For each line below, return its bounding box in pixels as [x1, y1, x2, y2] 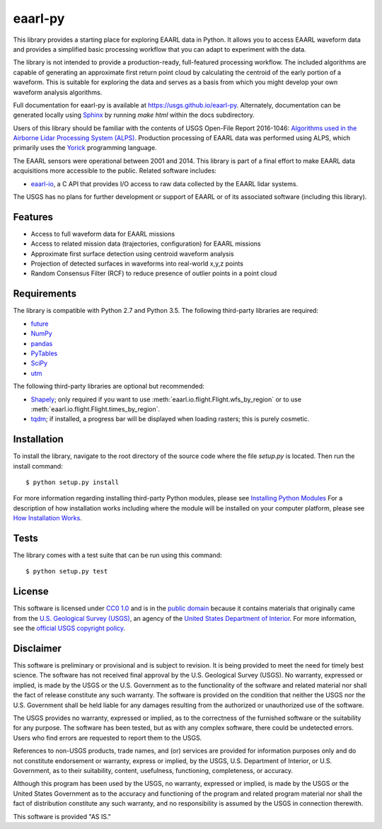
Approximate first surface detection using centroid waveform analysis [30, 249, 234, 258]
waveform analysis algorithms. [13, 88, 103, 96]
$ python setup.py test [25, 567, 108, 576]
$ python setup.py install [25, 478, 120, 486]
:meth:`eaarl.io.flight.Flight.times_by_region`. [30, 404, 161, 413]
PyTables [30, 349, 58, 358]
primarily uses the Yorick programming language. [13, 144, 157, 152]
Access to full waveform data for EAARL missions [30, 229, 175, 238]
